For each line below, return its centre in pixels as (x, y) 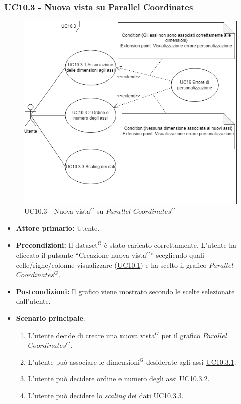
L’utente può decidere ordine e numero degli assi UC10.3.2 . (119, 379)
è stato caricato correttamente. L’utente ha (170, 245)
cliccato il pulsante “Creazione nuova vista (81, 254)
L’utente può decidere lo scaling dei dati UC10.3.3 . (106, 395)
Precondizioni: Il (44, 245)
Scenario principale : (50, 318)
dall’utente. (33, 301)
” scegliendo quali (177, 254)
